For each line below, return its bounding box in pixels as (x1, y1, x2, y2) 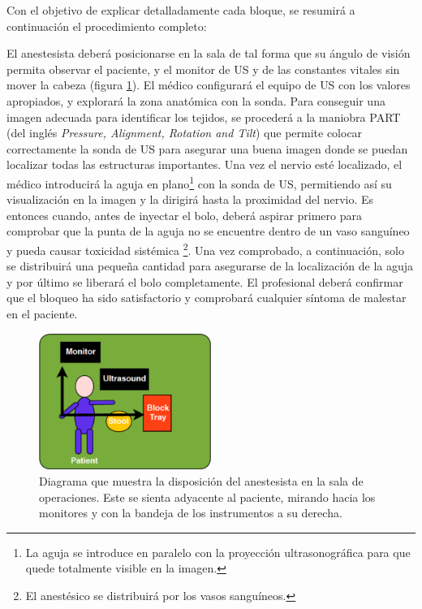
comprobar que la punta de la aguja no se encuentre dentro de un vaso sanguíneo (6, 222, 410, 240)
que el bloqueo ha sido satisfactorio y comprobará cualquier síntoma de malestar (6, 289, 407, 306)
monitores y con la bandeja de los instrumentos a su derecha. (39, 504, 342, 521)
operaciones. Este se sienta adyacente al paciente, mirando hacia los (39, 488, 376, 505)
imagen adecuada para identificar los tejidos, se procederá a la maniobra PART (6, 108, 401, 125)
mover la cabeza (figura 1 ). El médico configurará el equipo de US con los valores (6, 76, 411, 93)
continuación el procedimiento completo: (6, 17, 207, 34)
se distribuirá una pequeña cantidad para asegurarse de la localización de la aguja (6, 257, 414, 274)
